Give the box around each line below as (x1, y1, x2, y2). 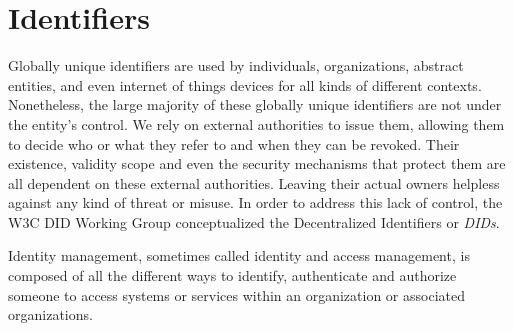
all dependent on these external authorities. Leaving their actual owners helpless (8, 172, 500, 193)
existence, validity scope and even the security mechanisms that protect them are (8, 153, 506, 174)
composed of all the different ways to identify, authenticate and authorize (8, 265, 457, 286)
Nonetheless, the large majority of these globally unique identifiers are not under (8, 94, 502, 115)
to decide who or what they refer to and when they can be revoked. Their (8, 133, 460, 154)
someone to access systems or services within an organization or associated (8, 284, 466, 305)
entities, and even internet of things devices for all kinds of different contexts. (8, 74, 482, 95)
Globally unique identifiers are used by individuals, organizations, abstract (8, 55, 464, 76)
